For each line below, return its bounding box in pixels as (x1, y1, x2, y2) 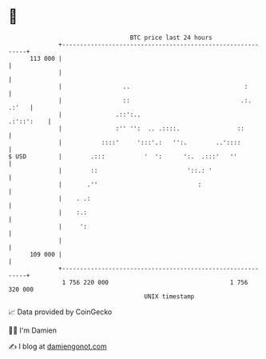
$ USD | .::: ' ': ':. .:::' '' (8, 152, 238, 161)
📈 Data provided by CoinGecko (8, 307, 113, 317)
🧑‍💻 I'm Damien (8, 325, 58, 335)
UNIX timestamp (144, 292, 195, 301)
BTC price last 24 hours (129, 34, 213, 42)
